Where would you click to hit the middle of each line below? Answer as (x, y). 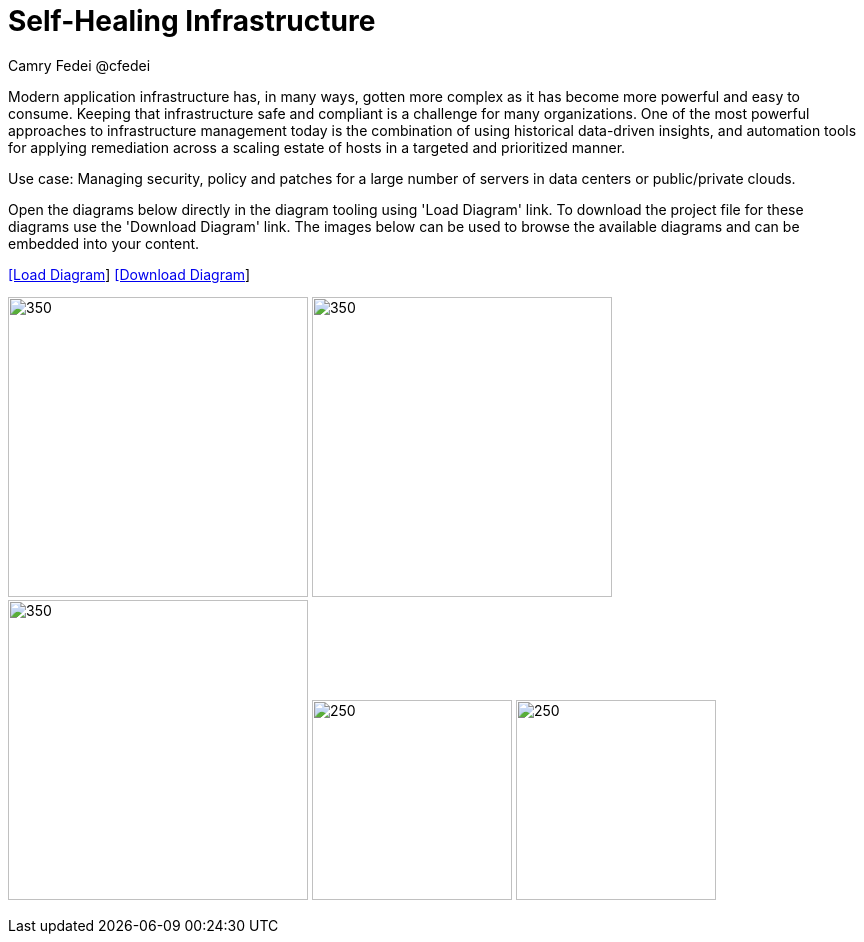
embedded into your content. (104, 243)
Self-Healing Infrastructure (192, 21)
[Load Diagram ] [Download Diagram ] (129, 274)
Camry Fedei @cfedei (79, 65)
